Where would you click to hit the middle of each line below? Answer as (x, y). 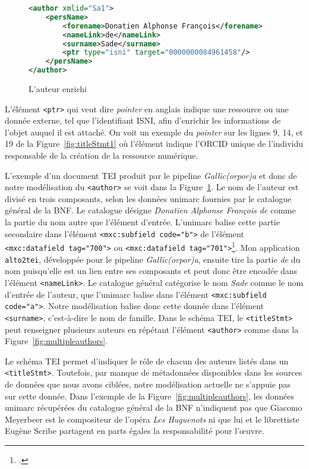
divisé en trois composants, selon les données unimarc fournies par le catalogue (148, 198)
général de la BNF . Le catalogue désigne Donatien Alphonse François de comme (150, 210)
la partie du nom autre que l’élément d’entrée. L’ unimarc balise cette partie (142, 222)
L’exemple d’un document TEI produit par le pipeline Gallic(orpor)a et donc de (151, 175)
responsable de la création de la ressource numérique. (102, 155)
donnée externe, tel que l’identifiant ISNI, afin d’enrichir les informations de (143, 120)
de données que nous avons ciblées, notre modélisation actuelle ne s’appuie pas (148, 384)
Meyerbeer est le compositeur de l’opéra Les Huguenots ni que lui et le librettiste (152, 419)
